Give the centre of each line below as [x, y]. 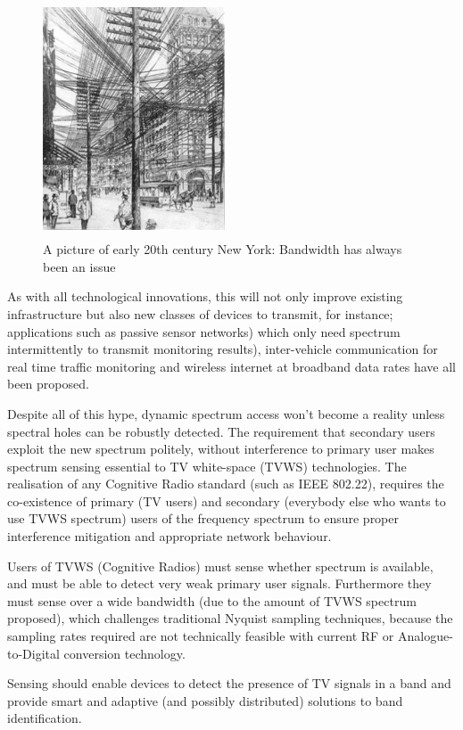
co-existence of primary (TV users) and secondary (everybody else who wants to [227, 500]
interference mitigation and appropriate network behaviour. [169, 536]
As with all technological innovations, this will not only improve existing [205, 296]
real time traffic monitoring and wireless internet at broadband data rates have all [231, 366]
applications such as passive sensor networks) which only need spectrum [204, 331]
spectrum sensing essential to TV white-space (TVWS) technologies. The [207, 466]
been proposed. [48, 384]
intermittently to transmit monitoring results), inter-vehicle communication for [223, 349]
